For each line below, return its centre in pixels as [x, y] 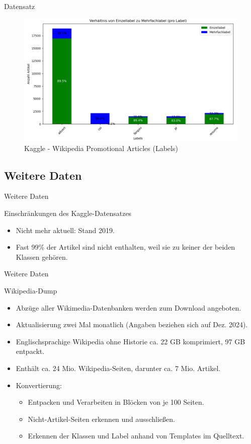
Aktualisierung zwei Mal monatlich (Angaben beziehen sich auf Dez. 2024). [132, 324]
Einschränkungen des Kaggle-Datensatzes [68, 213]
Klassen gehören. [42, 256]
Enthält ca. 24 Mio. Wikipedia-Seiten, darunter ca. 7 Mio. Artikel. [118, 368]
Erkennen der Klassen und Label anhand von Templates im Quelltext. [136, 436]
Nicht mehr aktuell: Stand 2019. [65, 230]
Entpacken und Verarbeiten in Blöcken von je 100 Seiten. [116, 402]
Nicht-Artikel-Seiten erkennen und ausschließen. [101, 419]
